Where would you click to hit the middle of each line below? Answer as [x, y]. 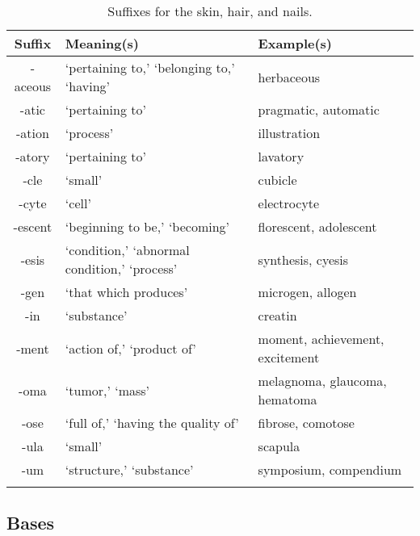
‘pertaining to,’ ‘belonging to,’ [150, 67]
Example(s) [295, 43]
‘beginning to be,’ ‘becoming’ [147, 226]
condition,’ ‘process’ [121, 268]
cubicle [277, 180]
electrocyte [289, 203]
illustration [289, 133]
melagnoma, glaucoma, [322, 381]
